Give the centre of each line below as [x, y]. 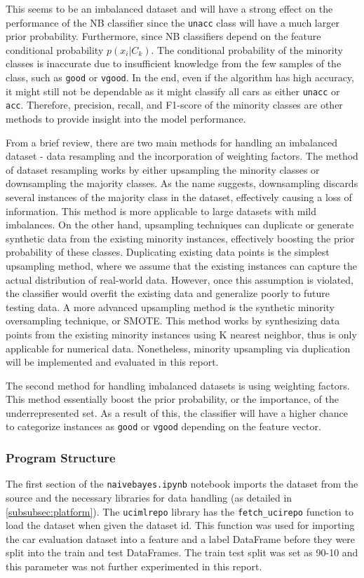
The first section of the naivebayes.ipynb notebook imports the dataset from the [182, 484]
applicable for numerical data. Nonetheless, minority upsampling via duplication [178, 348]
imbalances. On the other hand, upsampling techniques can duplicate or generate [180, 225]
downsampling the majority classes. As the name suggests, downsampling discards [182, 183]
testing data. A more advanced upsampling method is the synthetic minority [170, 307]
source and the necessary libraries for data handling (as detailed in [149, 497]
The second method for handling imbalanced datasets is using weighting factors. [178, 385]
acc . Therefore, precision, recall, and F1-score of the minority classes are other [174, 105]
